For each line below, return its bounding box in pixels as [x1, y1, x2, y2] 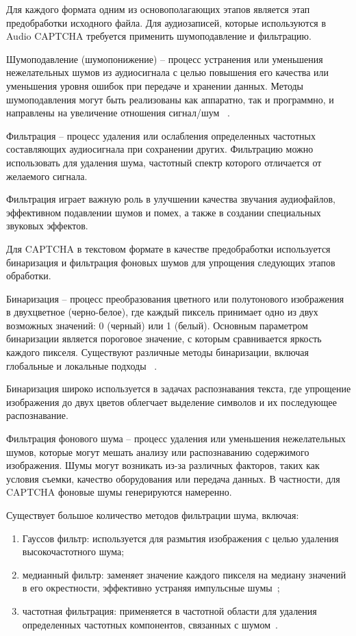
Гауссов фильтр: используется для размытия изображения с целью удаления [22, 531, 339, 545]
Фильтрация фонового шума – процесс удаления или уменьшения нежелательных [6, 431, 346, 446]
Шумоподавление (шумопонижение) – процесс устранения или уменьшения [6, 51, 323, 66]
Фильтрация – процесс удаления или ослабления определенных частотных [6, 128, 316, 142]
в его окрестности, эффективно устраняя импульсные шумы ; [22, 581, 280, 595]
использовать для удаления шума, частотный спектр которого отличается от [6, 155, 322, 169]
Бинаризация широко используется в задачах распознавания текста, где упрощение [6, 381, 351, 396]
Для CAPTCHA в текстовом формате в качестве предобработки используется [6, 241, 331, 255]
